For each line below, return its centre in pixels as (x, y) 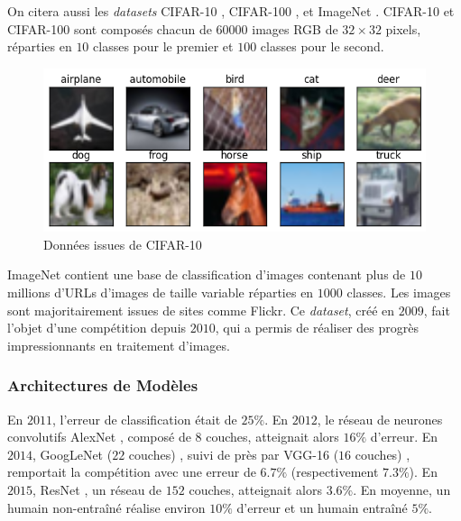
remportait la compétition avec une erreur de (132, 472)
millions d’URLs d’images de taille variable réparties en (161, 292)
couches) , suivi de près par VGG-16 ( (234, 454)
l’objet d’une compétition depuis (97, 328)
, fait (437, 310)
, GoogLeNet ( (73, 454)
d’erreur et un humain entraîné (322, 507)
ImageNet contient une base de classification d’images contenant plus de (207, 274)
